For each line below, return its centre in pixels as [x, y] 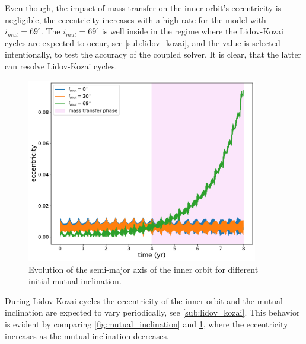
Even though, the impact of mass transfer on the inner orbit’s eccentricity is [143, 8]
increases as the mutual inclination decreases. [87, 335]
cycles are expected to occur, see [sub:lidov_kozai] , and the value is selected [143, 42]
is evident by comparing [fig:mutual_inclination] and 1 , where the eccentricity [146, 324]
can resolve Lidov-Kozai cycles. [61, 66]
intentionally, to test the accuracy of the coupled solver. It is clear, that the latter [153, 54]
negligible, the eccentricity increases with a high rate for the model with [136, 19]
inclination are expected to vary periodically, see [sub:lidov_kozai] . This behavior [152, 312]
